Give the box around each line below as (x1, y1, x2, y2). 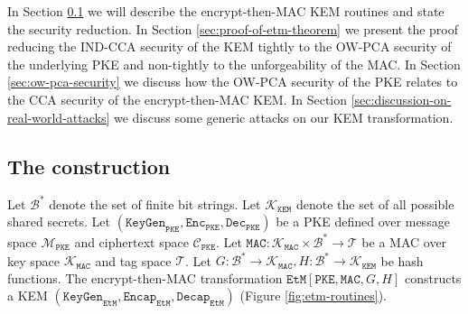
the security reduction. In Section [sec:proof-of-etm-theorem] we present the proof (7, 19, 459, 38)
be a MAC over (361, 232, 447, 251)
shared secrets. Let (7, 212, 111, 231)
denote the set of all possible (295, 194, 454, 213)
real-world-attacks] (7, 107, 110, 126)
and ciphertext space (74, 232, 189, 251)
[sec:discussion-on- (351, 89, 452, 108)
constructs (404, 268, 462, 287)
